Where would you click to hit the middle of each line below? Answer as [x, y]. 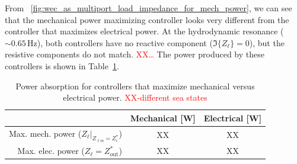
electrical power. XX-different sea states [135, 97]
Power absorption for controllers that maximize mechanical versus [135, 86]
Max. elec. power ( [51, 151]
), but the [267, 42]
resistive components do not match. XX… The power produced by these [135, 54]
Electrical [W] [233, 118]
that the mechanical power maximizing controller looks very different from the [147, 19]
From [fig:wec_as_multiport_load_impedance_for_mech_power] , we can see [148, 8]
